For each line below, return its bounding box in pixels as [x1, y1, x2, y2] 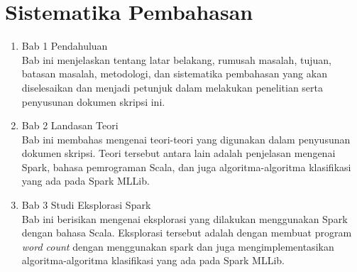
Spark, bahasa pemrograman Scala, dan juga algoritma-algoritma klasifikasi [21, 159, 351, 174]
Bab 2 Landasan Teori [21, 118, 119, 133]
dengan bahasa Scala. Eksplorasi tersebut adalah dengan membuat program [21, 225, 352, 240]
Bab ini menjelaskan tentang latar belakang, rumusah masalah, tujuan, [21, 52, 331, 67]
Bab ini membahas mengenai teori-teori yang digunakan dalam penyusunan [21, 131, 351, 146]
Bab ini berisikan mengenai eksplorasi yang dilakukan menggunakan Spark [21, 211, 348, 226]
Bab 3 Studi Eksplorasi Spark [21, 197, 151, 212]
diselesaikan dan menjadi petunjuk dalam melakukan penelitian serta [21, 80, 324, 94]
